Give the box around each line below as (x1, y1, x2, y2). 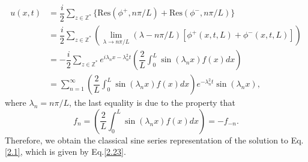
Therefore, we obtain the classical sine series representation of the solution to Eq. (5, 133, 304, 146)
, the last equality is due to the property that (68, 96, 236, 109)
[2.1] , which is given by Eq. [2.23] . (5, 145, 126, 158)
